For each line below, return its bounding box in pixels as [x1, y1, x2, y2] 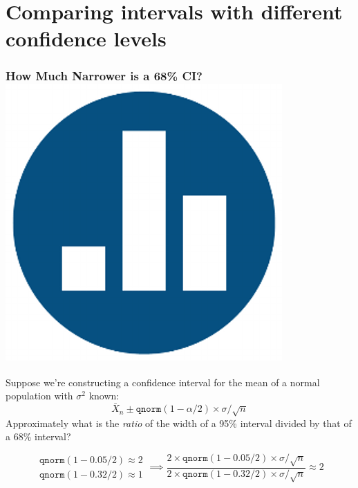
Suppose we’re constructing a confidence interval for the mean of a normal [6, 374, 320, 389]
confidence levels [6, 24, 167, 53]
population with [6, 388, 73, 403]
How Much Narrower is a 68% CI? [6, 67, 202, 84]
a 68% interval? [6, 429, 71, 444]
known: [88, 388, 120, 403]
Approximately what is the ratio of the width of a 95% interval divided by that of [6, 415, 352, 430]
